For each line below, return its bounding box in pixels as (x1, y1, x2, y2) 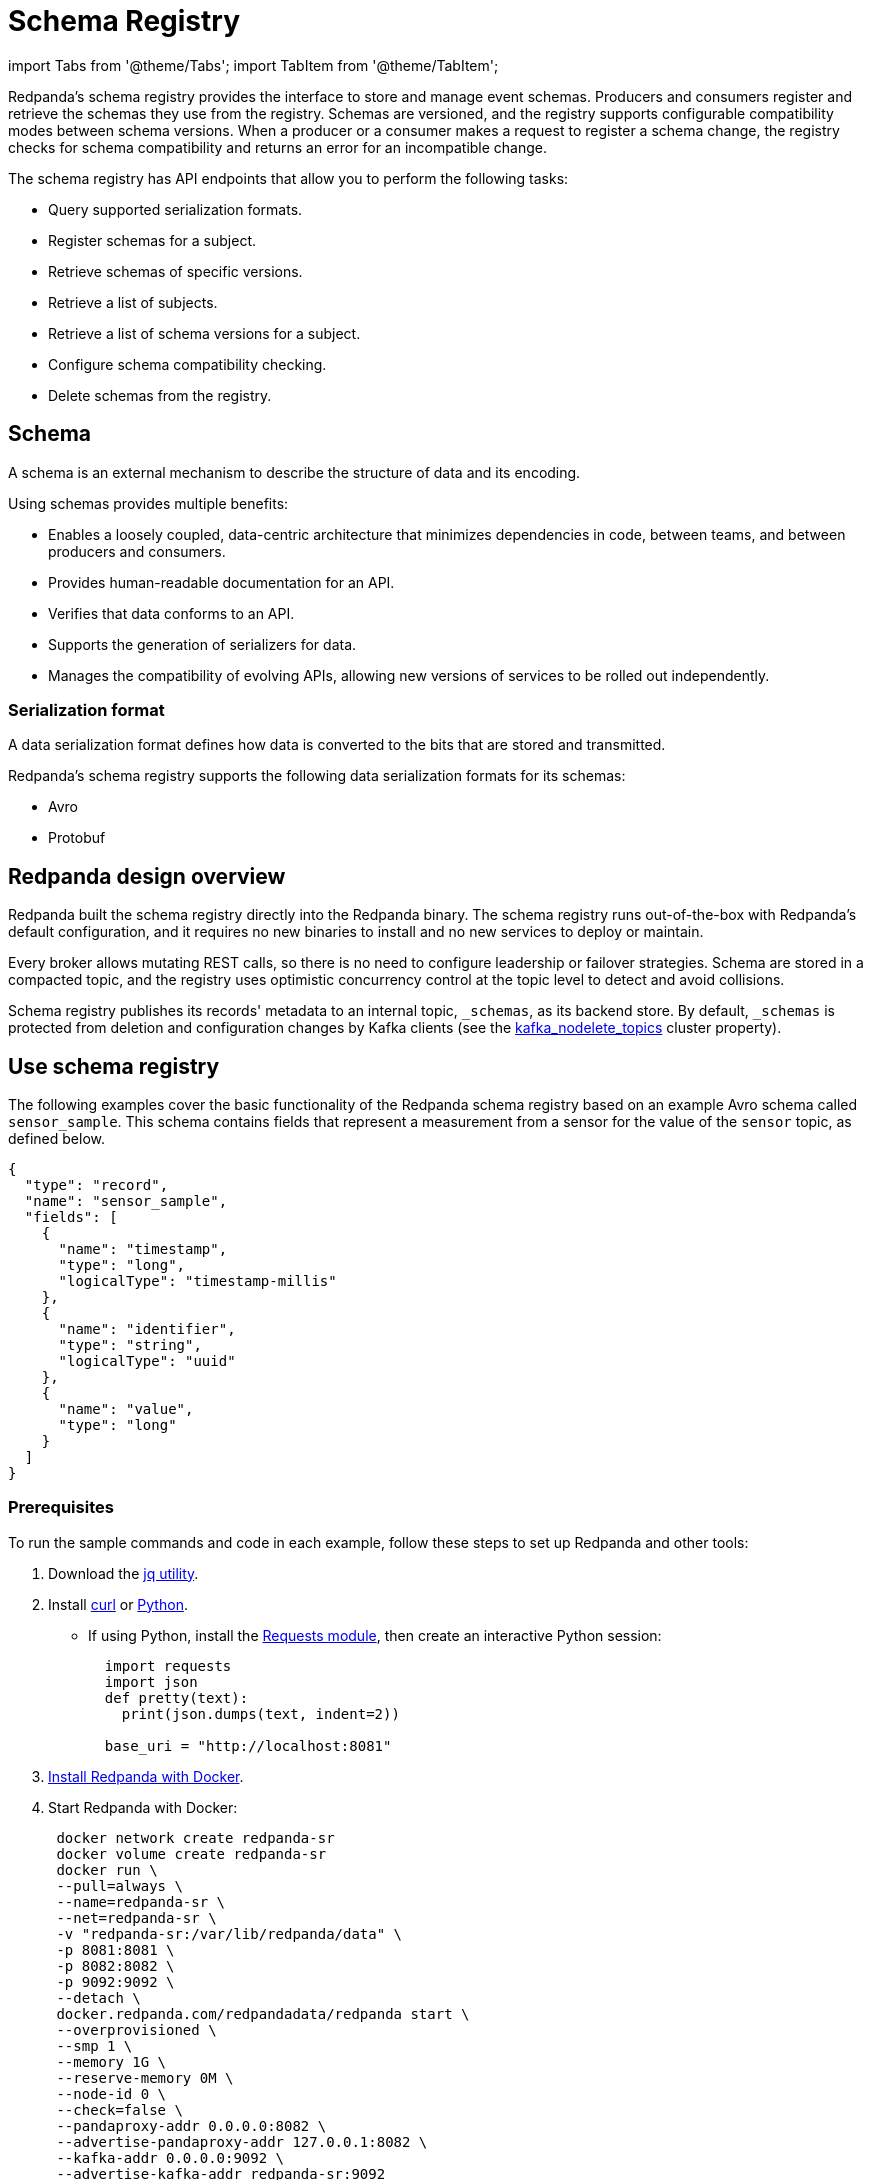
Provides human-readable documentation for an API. (48, 573, 395, 591)
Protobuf (48, 829, 106, 847)
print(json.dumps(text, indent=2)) (121, 1705, 400, 1722)
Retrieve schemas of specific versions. (48, 262, 303, 280)
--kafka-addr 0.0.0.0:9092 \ (56, 2149, 285, 2166)
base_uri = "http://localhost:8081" (104, 1737, 392, 1754)
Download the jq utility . (48, 1564, 199, 1582)
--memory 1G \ (56, 2053, 167, 2070)
